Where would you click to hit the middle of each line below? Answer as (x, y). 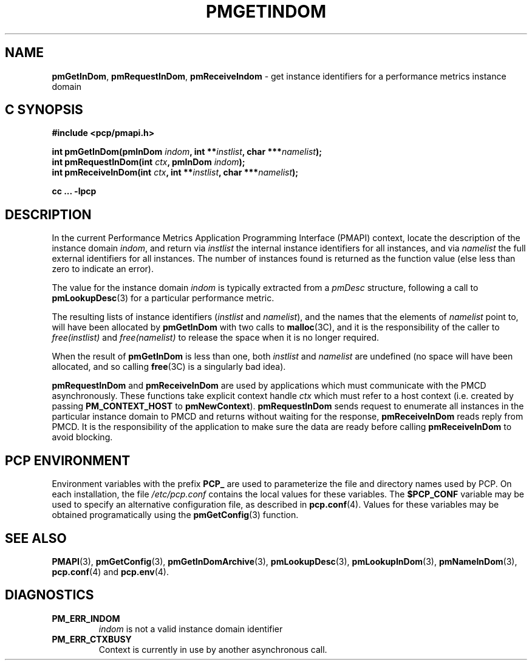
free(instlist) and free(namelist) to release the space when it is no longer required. (216, 338)
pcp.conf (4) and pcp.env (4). (110, 571)
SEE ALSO (36, 538)
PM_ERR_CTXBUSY (92, 639)
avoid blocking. (82, 437)
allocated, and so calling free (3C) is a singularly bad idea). (169, 367)
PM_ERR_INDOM (86, 618)
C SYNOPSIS (44, 110)
